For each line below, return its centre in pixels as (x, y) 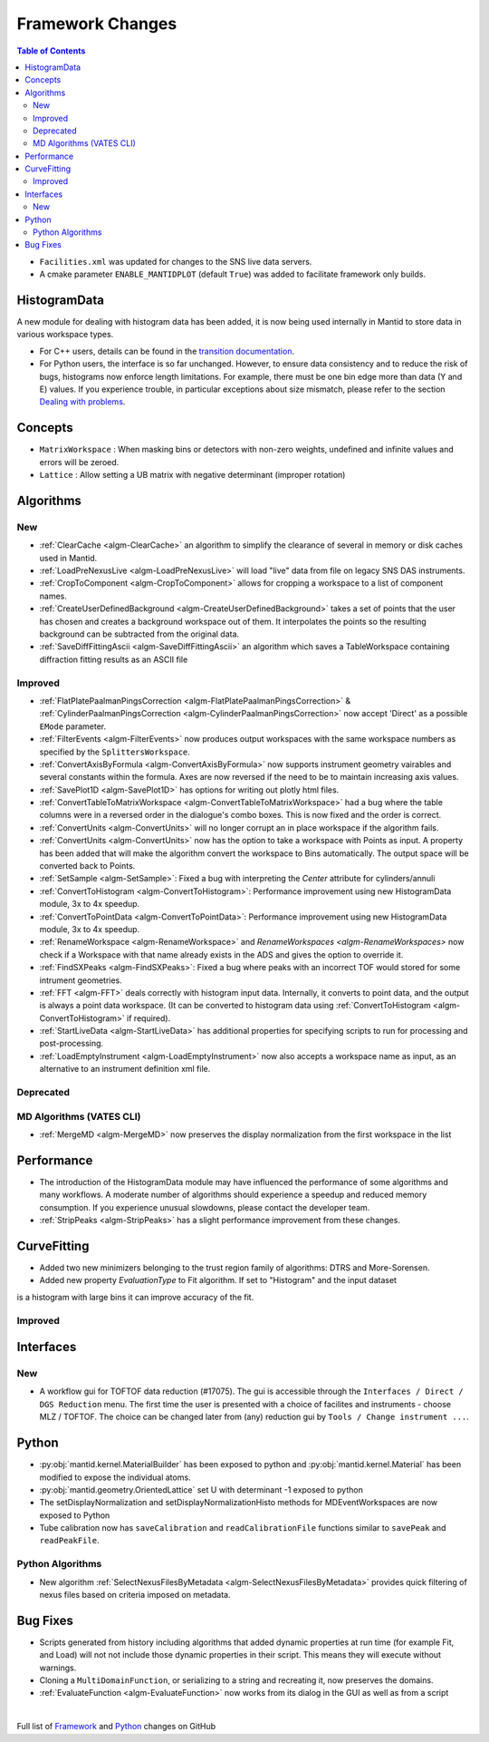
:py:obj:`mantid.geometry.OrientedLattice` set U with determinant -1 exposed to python (201, 1489)
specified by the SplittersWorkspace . (115, 752)
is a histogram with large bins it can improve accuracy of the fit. (135, 1297)
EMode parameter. (73, 726)
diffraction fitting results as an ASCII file (114, 659)
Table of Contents (51, 51)
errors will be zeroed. (79, 462)
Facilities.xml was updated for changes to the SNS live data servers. (176, 261)
